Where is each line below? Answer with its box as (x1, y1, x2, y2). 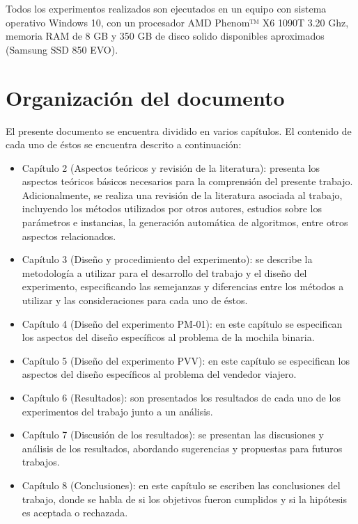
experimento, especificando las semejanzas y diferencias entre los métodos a (22, 279, 344, 294)
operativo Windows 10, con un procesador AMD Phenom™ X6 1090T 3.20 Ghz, (6, 15, 349, 29)
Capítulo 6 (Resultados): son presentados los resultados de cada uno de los (22, 390, 341, 404)
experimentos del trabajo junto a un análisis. (22, 404, 213, 418)
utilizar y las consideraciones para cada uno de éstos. (22, 293, 248, 308)
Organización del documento (6, 83, 285, 111)
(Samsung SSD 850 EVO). (6, 42, 118, 56)
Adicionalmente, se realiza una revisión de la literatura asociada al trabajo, (22, 187, 343, 202)
